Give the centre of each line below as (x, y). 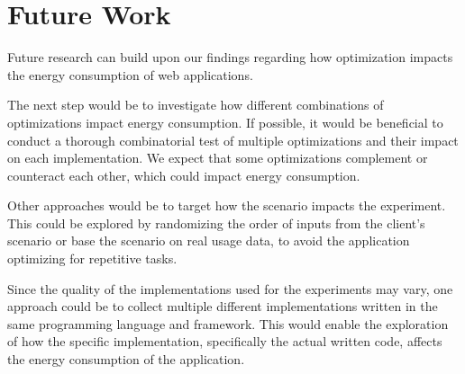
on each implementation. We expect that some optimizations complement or (218, 158)
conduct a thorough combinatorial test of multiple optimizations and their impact (233, 140)
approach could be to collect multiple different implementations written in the (223, 306)
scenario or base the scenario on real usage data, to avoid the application (209, 240)
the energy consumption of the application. (126, 359)
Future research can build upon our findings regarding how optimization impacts (230, 57)
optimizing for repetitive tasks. (92, 258)
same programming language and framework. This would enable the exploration (228, 323)
